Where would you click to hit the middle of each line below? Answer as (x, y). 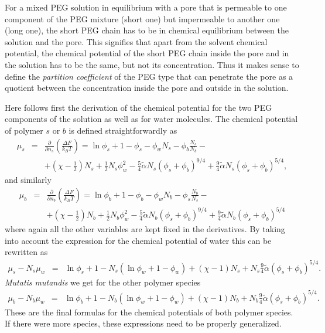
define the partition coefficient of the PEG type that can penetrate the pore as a (149, 76)
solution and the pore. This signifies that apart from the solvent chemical (136, 41)
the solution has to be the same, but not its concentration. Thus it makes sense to (152, 64)
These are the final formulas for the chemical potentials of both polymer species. (149, 312)
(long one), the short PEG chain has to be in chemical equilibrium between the (147, 30)
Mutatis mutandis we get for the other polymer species (103, 282)
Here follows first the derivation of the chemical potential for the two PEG (138, 107)
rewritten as (26, 252)
